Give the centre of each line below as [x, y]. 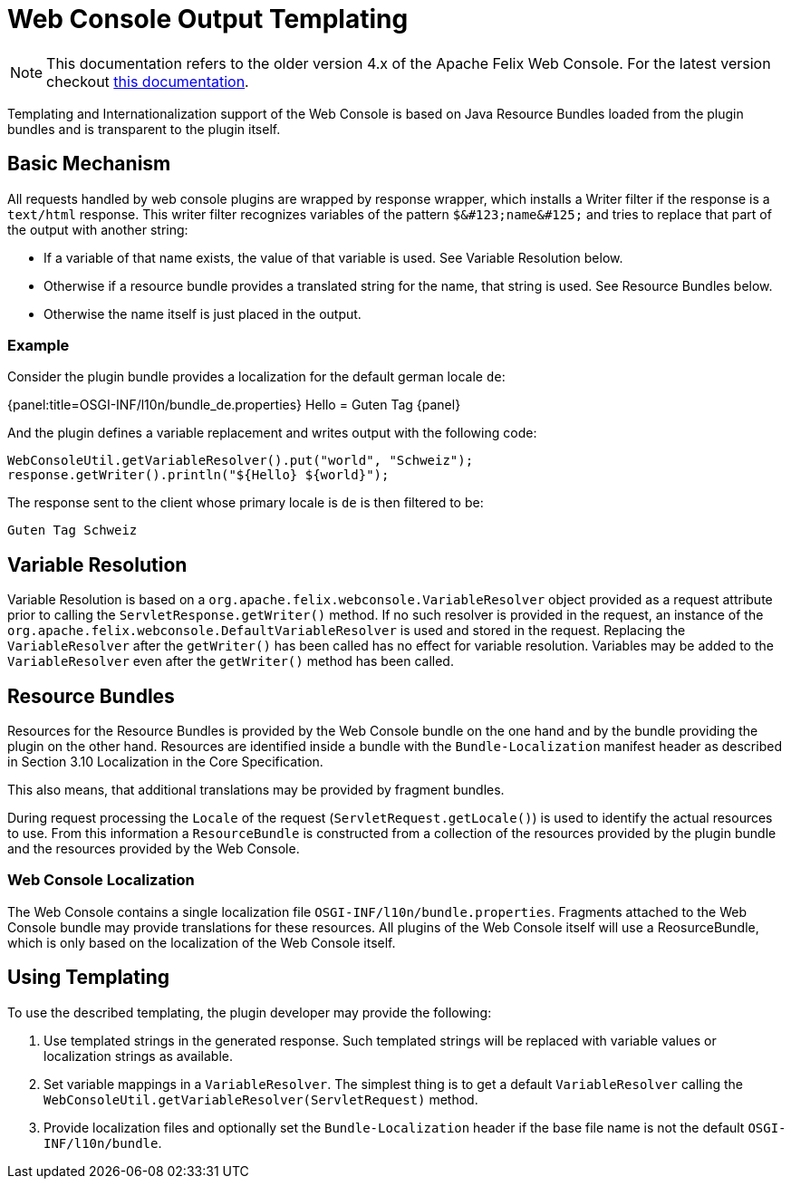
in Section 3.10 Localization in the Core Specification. [165, 762]
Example [39, 345]
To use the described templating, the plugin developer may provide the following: [250, 1012]
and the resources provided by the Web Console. [154, 849]
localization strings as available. [138, 1056]
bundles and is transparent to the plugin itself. [144, 129]
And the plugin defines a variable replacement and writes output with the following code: [272, 433]
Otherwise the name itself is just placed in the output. [203, 313]
